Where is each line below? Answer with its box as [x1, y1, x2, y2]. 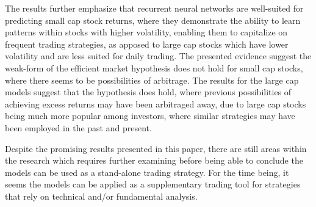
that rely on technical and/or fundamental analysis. [5, 189, 198, 202]
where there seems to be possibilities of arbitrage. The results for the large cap [5, 73, 299, 86]
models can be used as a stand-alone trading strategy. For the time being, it [5, 165, 289, 178]
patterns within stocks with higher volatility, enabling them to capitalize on [5, 26, 288, 38]
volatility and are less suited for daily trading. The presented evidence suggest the [5, 49, 312, 62]
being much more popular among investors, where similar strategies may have [5, 109, 295, 122]
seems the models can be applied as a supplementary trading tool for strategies [5, 178, 301, 191]
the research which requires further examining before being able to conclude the [5, 154, 303, 167]
